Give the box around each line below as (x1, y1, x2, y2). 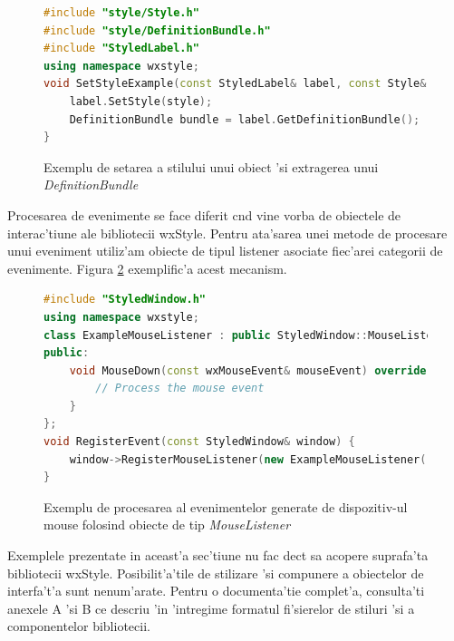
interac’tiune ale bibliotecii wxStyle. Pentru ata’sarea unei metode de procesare (7, 223, 448, 242)
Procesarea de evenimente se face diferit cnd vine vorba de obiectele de (7, 205, 401, 224)
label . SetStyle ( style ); (69, 94, 213, 108)
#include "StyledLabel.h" (43, 42, 199, 55)
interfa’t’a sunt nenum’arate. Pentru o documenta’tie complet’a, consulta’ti (7, 581, 425, 600)
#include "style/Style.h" (43, 6, 199, 19)
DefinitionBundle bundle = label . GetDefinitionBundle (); (69, 112, 420, 126)
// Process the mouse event (95, 382, 265, 395)
